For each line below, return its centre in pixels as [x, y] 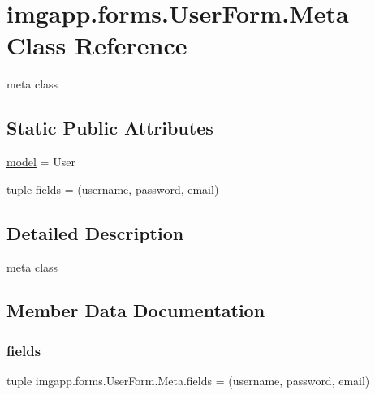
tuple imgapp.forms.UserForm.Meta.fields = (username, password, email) [188, 381]
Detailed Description [95, 232]
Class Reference [97, 45]
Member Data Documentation [136, 310]
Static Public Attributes [110, 128]
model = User [41, 162]
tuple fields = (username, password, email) [113, 189]
